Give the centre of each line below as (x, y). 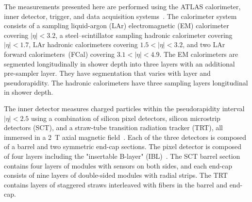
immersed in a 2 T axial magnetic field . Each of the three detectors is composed (125, 137)
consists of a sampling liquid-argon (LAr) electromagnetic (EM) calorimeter (117, 25)
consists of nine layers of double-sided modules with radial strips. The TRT (116, 175)
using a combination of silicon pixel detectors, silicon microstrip (126, 118)
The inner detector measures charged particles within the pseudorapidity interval (124, 108)
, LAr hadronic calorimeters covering (83, 44)
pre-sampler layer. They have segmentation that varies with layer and (107, 73)
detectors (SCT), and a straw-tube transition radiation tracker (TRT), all (114, 127)
